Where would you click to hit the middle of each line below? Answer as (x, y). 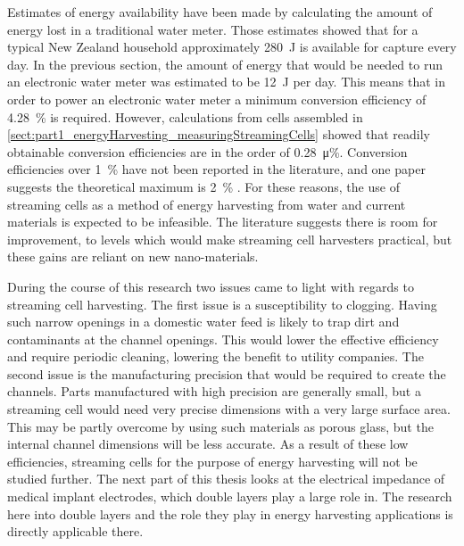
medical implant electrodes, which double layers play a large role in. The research (230, 496)
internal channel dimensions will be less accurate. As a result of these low (208, 444)
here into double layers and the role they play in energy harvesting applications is (230, 513)
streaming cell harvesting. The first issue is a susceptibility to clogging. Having (222, 304)
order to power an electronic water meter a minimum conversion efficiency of (217, 99)
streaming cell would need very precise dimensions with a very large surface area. (229, 409)
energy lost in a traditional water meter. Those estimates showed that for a (213, 29)
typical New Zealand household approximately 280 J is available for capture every (232, 47)
